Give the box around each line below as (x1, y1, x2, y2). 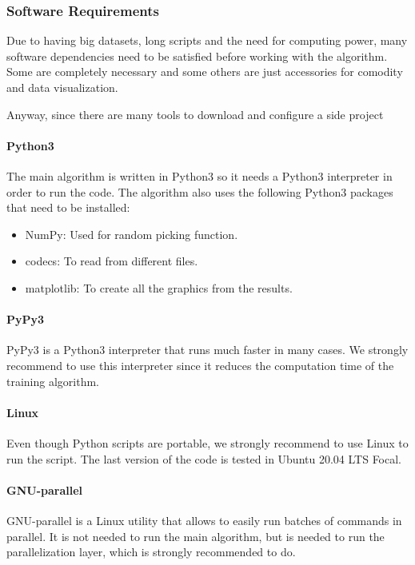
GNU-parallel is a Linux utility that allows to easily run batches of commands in (6, 511, 402, 528)
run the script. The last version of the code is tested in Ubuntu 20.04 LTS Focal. (6, 450, 402, 467)
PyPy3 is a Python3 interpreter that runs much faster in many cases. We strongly (6, 341, 409, 358)
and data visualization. (6, 79, 118, 95)
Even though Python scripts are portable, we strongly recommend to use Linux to (6, 434, 409, 451)
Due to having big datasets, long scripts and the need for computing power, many (6, 32, 408, 49)
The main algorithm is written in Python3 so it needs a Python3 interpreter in (6, 167, 393, 184)
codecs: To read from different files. (25, 253, 198, 269)
